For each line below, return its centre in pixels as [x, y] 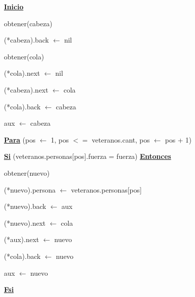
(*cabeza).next [26, 89]
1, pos [60, 139]
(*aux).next [22, 239]
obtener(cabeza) [28, 23]
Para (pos [20, 139]
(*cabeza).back [26, 40]
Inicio [14, 6]
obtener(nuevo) [27, 173]
